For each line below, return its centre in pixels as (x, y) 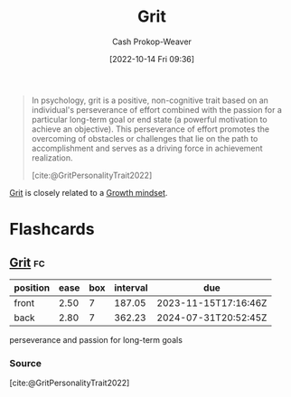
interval (131, 288)
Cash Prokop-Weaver (152, 42)
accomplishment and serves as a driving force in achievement (147, 148)
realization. (52, 157)
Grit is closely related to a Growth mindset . (89, 192)
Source (26, 363)
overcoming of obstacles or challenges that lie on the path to (145, 138)
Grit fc (27, 262)
